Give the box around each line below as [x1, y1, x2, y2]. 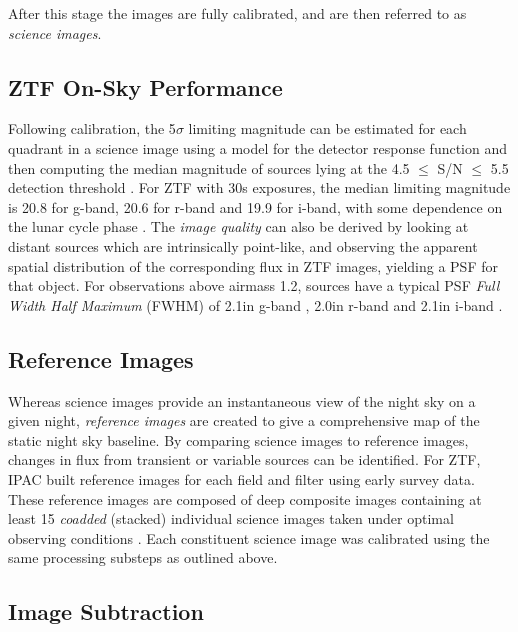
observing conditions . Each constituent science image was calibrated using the [8, 527, 490, 548]
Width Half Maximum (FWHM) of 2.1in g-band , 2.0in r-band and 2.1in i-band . [8, 294, 503, 315]
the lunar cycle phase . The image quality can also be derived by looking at [8, 216, 469, 237]
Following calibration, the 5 [8, 118, 176, 139]
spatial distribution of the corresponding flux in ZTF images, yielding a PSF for [8, 255, 498, 276]
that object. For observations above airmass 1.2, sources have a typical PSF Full [8, 275, 500, 296]
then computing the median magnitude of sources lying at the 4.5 [8, 157, 410, 178]
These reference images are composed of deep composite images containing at [8, 488, 482, 509]
